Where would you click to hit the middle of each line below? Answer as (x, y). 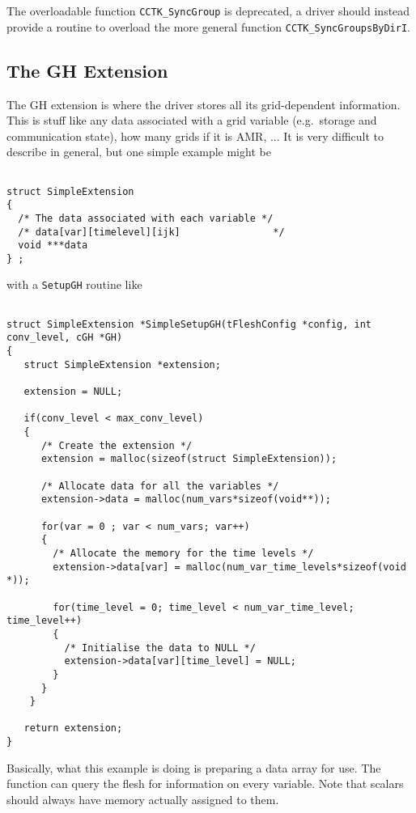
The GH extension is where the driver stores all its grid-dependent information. (204, 104)
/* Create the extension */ (117, 445)
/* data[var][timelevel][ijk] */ (151, 232)
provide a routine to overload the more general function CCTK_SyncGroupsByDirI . (209, 26)
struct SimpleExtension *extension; (122, 364)
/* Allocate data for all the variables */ (160, 486)
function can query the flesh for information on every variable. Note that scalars (205, 783)
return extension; (73, 728)
